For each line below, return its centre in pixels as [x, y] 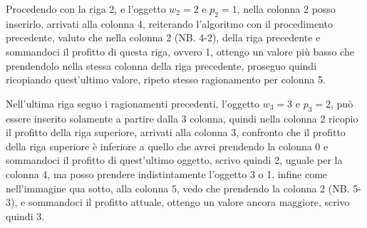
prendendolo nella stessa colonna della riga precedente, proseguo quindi [161, 65]
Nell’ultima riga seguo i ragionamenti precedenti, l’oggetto [133, 103]
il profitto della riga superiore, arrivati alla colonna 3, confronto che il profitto [176, 132]
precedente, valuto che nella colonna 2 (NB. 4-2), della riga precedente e [163, 37]
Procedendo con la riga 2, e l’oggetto [86, 9]
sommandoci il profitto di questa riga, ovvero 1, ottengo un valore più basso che [180, 51]
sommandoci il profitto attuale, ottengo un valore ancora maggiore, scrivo [189, 202]
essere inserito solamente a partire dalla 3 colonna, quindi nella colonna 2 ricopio [182, 118]
